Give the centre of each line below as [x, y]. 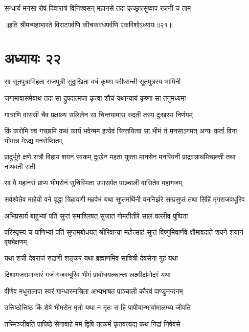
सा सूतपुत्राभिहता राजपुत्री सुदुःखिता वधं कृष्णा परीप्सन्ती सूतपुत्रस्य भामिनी [93, 81]
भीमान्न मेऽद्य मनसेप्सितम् [34, 140]
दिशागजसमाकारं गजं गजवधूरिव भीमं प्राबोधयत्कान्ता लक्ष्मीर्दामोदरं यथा [88, 275]
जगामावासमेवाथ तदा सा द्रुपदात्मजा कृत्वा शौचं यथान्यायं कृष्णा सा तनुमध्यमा [95, 98]
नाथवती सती [20, 166]
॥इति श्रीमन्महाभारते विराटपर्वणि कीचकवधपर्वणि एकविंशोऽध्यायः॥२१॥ [89, 24]
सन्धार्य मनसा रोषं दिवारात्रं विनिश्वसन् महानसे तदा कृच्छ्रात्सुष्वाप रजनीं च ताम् [98, 8]
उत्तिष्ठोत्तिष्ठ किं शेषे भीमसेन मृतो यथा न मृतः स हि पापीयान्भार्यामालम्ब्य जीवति [98, 307]
